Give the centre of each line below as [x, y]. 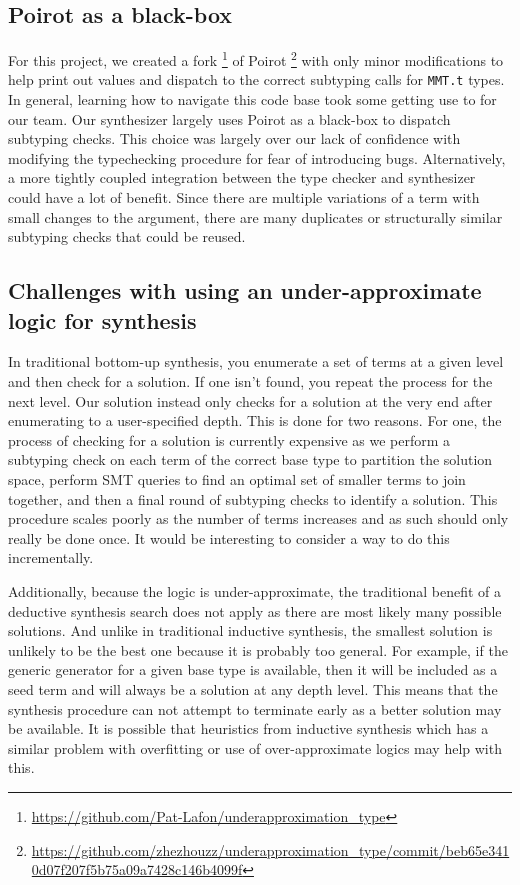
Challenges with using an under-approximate [245, 290]
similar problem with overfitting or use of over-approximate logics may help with [255, 747]
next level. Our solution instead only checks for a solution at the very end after [250, 400]
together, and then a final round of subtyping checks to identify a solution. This [253, 498]
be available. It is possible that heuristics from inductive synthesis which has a [248, 728]
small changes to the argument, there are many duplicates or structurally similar [255, 216]
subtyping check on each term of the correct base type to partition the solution [250, 459]
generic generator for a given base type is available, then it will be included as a [253, 669]
